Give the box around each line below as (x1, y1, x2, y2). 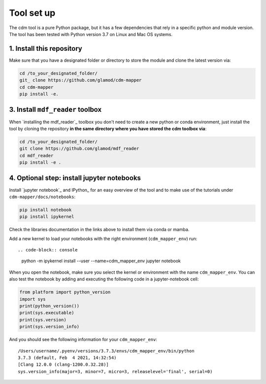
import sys (19, 296, 46, 302)
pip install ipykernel (19, 214, 74, 219)
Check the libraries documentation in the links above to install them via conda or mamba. (9, 227, 190, 233)
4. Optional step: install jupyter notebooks (9, 174, 141, 182)
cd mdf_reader (19, 153, 54, 158)
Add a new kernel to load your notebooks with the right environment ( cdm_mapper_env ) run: (9, 236, 198, 242)
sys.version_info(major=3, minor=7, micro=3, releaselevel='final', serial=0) (18, 369, 213, 374)
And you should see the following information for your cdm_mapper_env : (9, 337, 158, 343)
